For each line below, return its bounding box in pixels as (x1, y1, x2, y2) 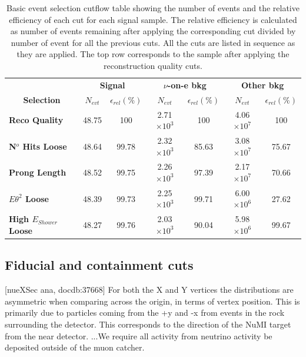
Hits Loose (22, 140, 67, 152)
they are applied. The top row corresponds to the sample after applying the (16, 48, 290, 60)
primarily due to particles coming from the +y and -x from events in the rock (5, 306, 285, 319)
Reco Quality (9, 114, 64, 126)
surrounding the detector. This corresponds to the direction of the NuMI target (5, 318, 291, 330)
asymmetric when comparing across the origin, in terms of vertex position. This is (5, 295, 300, 307)
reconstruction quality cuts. (104, 59, 202, 71)
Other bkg (241, 78, 284, 91)
